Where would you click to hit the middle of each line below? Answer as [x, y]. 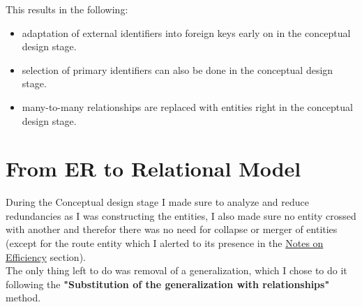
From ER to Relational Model [153, 169]
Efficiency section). [46, 256]
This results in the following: [67, 9]
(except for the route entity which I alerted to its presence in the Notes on [165, 243]
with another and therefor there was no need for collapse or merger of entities [172, 229]
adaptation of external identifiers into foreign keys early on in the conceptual [186, 32]
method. [23, 298]
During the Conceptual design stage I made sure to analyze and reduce [157, 202]
